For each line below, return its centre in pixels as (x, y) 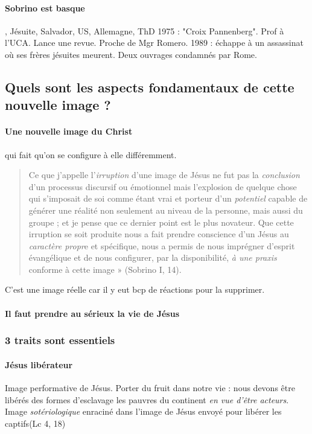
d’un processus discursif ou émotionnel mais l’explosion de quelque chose (163, 186)
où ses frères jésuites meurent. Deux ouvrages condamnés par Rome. (131, 54)
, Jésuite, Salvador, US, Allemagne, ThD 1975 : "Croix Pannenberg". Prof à (145, 30)
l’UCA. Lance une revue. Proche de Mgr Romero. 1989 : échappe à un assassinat (154, 43)
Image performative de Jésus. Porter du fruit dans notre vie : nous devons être (150, 387)
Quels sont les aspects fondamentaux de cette (150, 87)
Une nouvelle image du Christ (69, 131)
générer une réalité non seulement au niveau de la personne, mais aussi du (166, 210)
